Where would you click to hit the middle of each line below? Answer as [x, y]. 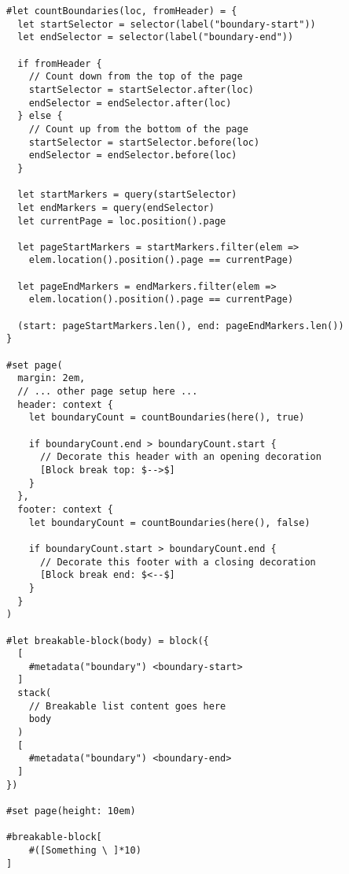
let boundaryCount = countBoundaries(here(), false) [169, 522]
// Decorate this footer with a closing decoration [178, 562]
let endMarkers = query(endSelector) [116, 207]
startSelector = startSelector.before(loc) [144, 142]
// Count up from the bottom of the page [138, 129]
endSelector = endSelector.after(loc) [130, 103]
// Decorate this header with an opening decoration [180, 457]
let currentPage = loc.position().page [122, 221]
